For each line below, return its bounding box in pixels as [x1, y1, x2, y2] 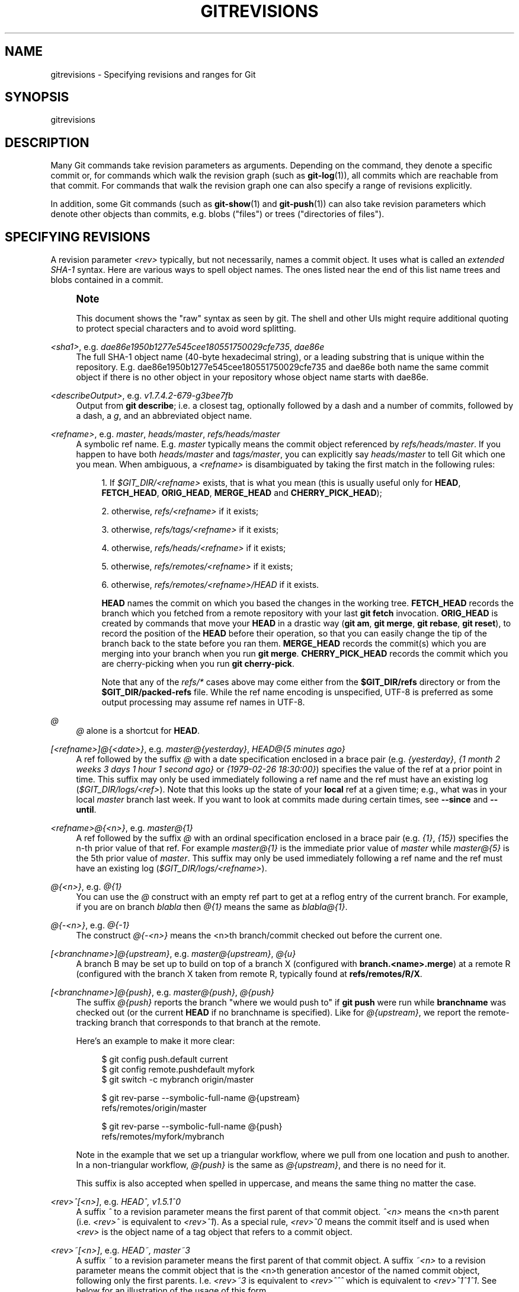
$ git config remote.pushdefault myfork [101, 1064, 255, 1075]
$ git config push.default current [101, 1054, 228, 1065]
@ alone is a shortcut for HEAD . [76, 725, 200, 736]
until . [76, 804, 97, 815]
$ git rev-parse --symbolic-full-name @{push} [101, 1121, 283, 1132]
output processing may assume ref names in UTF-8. [101, 697, 305, 708]
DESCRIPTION [5, 135, 89, 150]
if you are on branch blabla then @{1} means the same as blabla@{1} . [76, 902, 348, 912]
